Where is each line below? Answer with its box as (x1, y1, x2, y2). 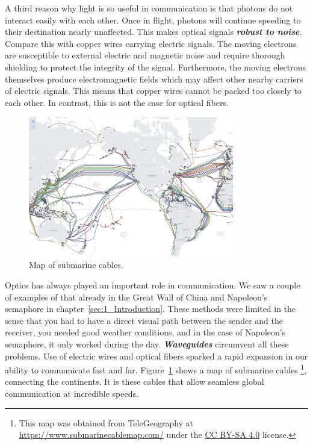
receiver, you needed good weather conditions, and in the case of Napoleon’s (5, 326, 286, 338)
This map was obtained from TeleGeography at (19, 416, 194, 429)
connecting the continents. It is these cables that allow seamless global (5, 375, 264, 388)
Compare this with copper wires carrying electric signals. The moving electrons (5, 37, 297, 49)
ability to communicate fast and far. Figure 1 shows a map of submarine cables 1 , (5, 362, 307, 376)
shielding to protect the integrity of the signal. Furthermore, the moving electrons (5, 60, 306, 73)
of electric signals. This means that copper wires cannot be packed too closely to (5, 84, 302, 97)
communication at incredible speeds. (5, 387, 138, 400)
